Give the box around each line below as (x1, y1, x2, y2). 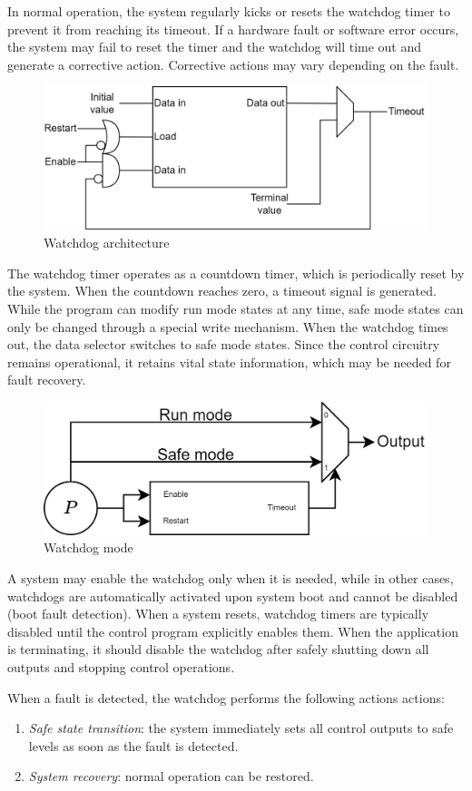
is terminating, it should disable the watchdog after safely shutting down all (7, 640, 429, 659)
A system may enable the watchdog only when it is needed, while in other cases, (7, 569, 454, 588)
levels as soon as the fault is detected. (28, 736, 239, 755)
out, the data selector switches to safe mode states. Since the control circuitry (7, 335, 440, 354)
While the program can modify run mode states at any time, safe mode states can (7, 298, 464, 317)
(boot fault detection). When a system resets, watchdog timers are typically (7, 604, 429, 623)
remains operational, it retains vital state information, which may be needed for (7, 352, 451, 371)
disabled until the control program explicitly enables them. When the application (7, 621, 458, 640)
